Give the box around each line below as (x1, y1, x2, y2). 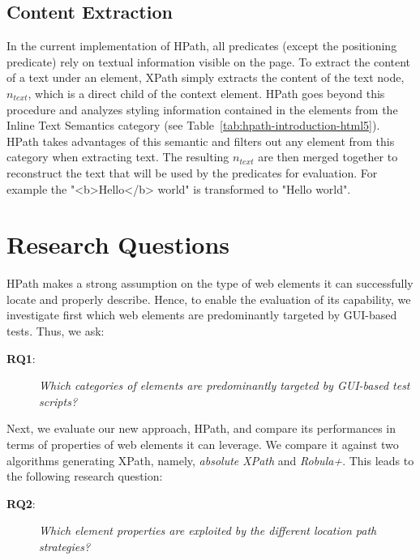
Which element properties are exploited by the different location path (39, 522, 377, 539)
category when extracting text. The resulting (6, 148, 229, 165)
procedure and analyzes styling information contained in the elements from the (6, 100, 398, 118)
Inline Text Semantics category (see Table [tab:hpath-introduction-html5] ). (6, 117, 380, 134)
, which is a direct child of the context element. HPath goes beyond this (28, 84, 385, 101)
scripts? (39, 392, 78, 409)
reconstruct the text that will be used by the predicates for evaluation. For (6, 164, 378, 181)
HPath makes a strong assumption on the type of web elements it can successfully (6, 275, 414, 292)
